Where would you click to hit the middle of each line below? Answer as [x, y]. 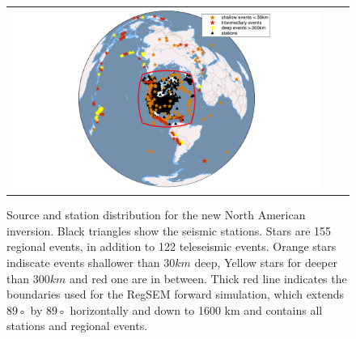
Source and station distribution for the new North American [156, 215]
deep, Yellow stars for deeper [266, 262]
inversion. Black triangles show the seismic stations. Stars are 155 [169, 230]
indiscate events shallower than [83, 262]
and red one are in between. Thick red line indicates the [208, 278]
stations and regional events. [77, 326]
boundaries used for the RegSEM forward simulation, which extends [176, 294]
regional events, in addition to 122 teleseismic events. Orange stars [172, 246]
